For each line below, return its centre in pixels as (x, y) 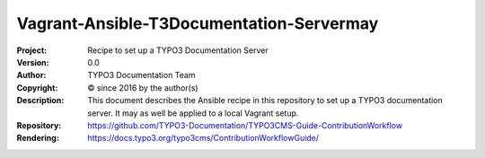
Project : (32, 50)
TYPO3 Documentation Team (141, 75)
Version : (33, 62)
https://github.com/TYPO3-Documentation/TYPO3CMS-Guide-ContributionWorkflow (245, 125)
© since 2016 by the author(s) (143, 88)
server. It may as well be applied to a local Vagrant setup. (193, 113)
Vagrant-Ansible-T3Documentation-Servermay (198, 23)
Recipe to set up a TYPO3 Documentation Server (178, 50)
